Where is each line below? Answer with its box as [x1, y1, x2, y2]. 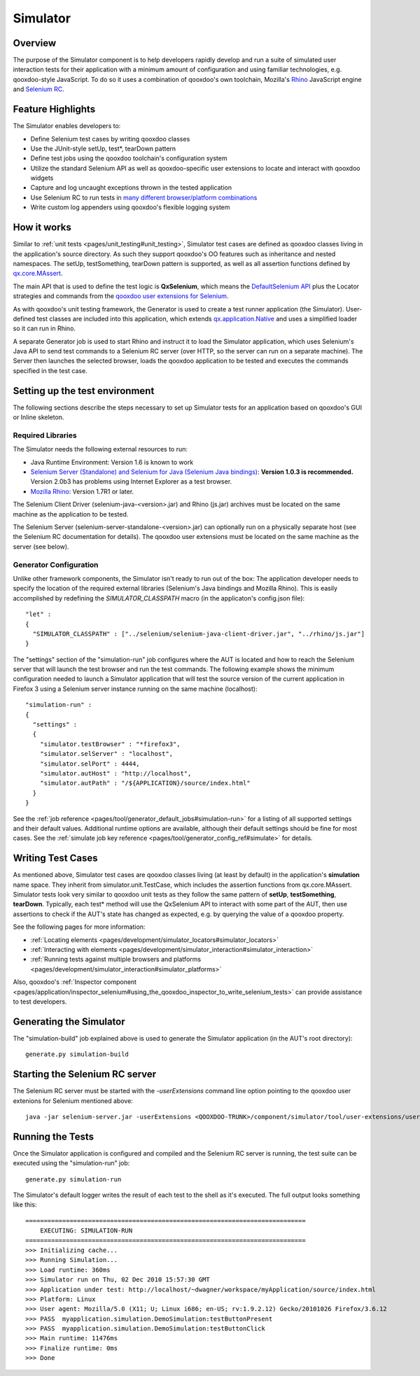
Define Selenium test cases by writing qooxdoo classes [30, 134, 190, 143]
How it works [13, 221, 71, 234]
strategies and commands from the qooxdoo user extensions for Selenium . [13, 292, 229, 300]
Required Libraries [13, 430, 77, 440]
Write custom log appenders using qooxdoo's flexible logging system [30, 203, 230, 211]
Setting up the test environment [13, 385, 155, 397]
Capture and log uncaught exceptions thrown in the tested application [30, 183, 232, 192]
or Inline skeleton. [13, 413, 64, 421]
